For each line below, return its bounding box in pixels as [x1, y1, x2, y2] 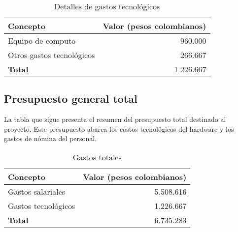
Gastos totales [72, 151, 122, 163]
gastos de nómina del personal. [4, 133, 97, 144]
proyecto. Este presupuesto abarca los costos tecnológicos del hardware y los [4, 123, 234, 134]
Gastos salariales [8, 185, 66, 197]
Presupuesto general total [4, 91, 137, 106]
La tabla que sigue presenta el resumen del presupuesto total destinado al [4, 114, 226, 124]
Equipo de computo [8, 35, 76, 46]
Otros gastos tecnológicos [8, 49, 95, 60]
